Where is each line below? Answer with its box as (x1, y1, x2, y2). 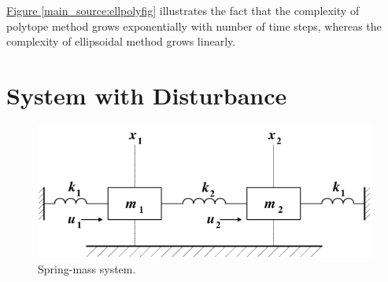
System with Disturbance (6, 79, 287, 111)
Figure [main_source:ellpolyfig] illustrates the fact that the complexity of (6, 2, 360, 18)
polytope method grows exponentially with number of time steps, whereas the (6, 17, 382, 34)
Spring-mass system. (38, 261, 136, 277)
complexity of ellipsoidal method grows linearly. (6, 33, 236, 49)
